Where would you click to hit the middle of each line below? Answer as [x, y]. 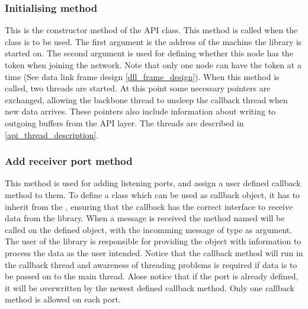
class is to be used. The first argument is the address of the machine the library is [153, 41]
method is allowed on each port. [63, 299]
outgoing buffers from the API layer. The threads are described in [124, 122]
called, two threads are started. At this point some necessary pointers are [138, 88]
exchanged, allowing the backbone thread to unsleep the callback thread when [146, 99]
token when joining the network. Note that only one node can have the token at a [153, 65]
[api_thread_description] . [52, 134]
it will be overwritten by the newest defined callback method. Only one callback [150, 287]
